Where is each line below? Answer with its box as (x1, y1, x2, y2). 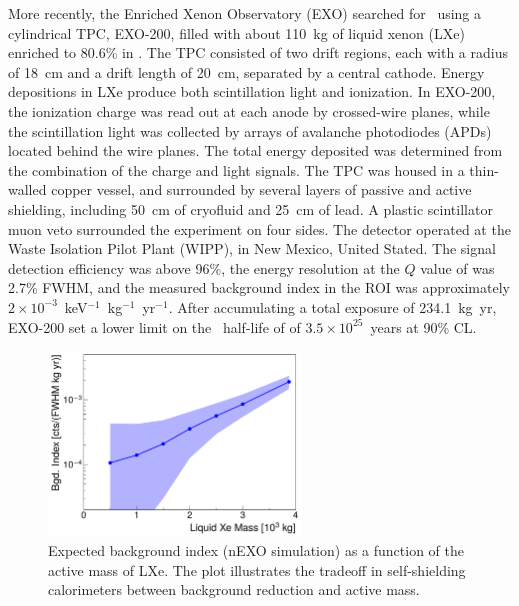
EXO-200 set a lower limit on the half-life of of (8, 316, 301, 337)
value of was (420, 257, 495, 278)
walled (8, 179, 47, 200)
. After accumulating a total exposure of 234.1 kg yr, (168, 296, 497, 317)
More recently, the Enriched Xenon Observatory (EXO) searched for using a (8, 3, 482, 23)
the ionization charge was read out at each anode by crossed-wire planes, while (8, 100, 490, 121)
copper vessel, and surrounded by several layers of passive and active (51, 179, 472, 200)
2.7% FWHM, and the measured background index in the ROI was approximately (8, 277, 510, 298)
